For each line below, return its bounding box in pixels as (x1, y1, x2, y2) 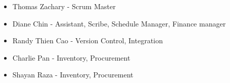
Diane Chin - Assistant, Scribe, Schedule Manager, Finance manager (12, 18, 226, 29)
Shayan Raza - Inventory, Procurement (12, 69, 134, 80)
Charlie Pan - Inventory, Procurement (12, 52, 130, 63)
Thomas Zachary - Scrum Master (12, 1, 116, 11)
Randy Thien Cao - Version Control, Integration (12, 35, 163, 46)
